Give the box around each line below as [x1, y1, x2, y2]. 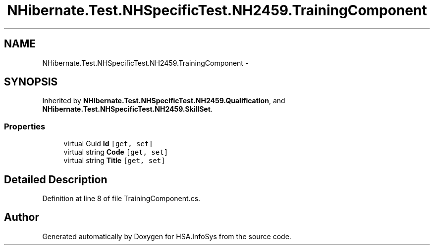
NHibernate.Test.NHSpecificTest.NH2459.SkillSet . [42, 105, 213, 114]
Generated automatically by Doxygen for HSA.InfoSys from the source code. [42, 232, 291, 241]
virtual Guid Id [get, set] [63, 139, 153, 148]
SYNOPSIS [4, 76, 58, 88]
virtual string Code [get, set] [63, 148, 168, 157]
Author [4, 211, 39, 224]
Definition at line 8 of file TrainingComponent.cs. [42, 194, 201, 203]
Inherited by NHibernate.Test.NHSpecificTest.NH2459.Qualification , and [42, 96, 285, 105]
